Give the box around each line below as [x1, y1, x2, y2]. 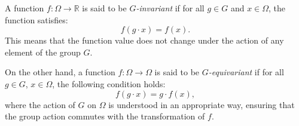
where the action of [5, 98, 75, 110]
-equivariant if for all [208, 66, 284, 78]
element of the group [5, 45, 81, 58]
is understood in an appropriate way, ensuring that [108, 98, 295, 110]
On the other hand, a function [5, 66, 115, 78]
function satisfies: [5, 13, 68, 26]
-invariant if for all [136, 2, 205, 14]
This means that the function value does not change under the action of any [5, 34, 284, 47]
